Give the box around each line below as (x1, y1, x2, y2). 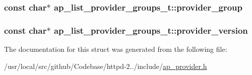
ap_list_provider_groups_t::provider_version (53, 24, 248, 36)
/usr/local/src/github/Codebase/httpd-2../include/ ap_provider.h (4, 60, 207, 71)
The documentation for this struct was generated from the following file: (4, 44, 227, 54)
